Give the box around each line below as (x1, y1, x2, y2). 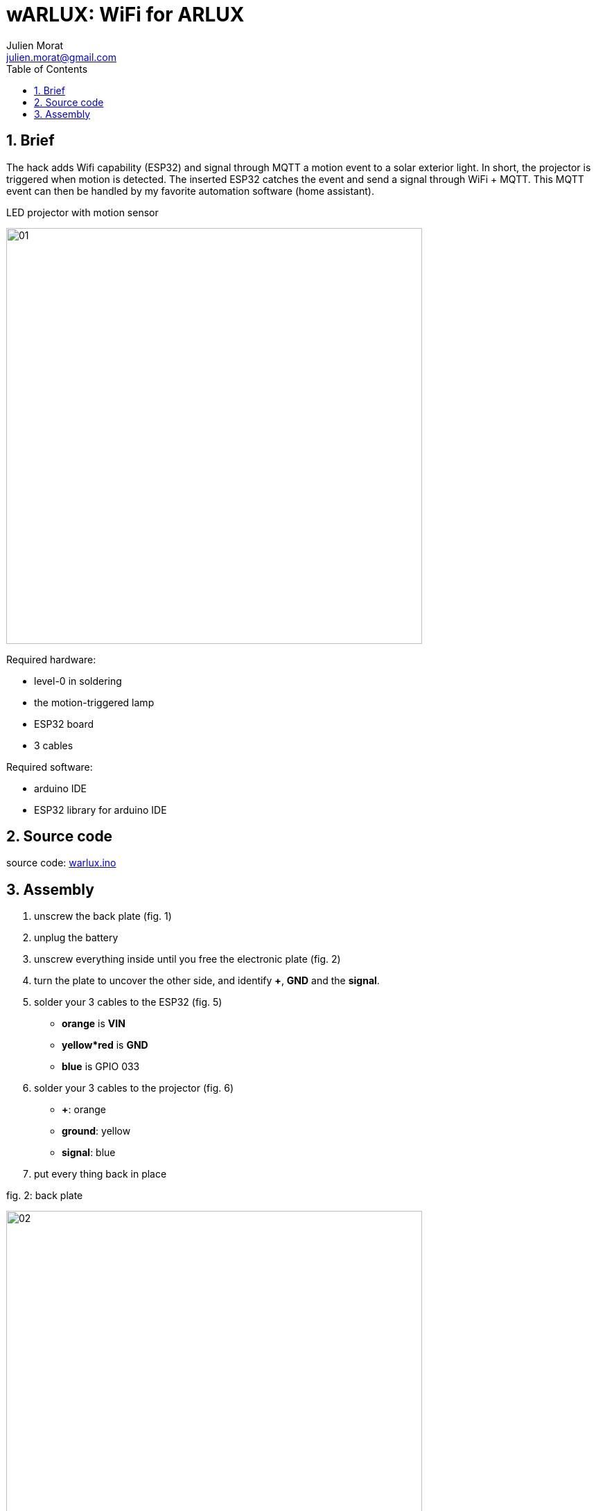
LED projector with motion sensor (6, 206, 159, 218)
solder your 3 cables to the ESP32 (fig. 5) (34, 996, 222, 1008)
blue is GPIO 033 (62, 1060, 140, 1073)
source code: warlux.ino (6, 857, 116, 869)
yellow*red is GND (62, 1039, 148, 1051)
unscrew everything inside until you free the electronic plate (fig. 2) (34, 953, 341, 966)
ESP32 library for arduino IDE (34, 803, 167, 816)
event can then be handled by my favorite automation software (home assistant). (6, 184, 374, 197)
